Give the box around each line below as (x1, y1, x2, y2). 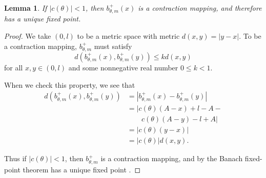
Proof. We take (4, 31, 51, 41)
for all (4, 62, 23, 73)
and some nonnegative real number (68, 62, 178, 73)
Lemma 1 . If (4, 3, 47, 13)
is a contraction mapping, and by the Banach (100, 153, 243, 164)
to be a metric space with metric (77, 31, 180, 41)
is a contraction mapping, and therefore (138, 3, 262, 13)
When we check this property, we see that (4, 79, 135, 90)
